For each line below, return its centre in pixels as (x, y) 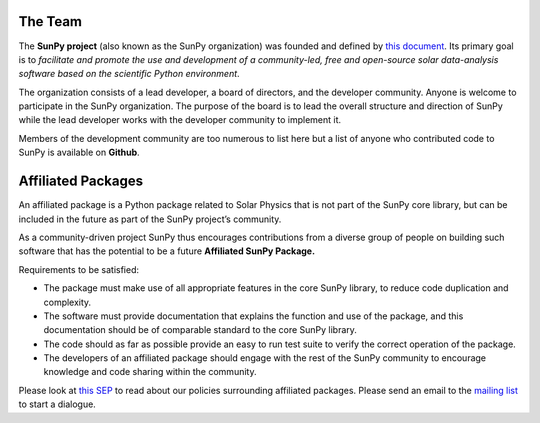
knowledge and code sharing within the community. (150, 372)
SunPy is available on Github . (79, 152)
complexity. (67, 302)
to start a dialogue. (57, 404)
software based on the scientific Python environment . (129, 74)
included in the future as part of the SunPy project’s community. (150, 219)
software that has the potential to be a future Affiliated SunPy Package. (166, 251)
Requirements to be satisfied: (79, 269)
